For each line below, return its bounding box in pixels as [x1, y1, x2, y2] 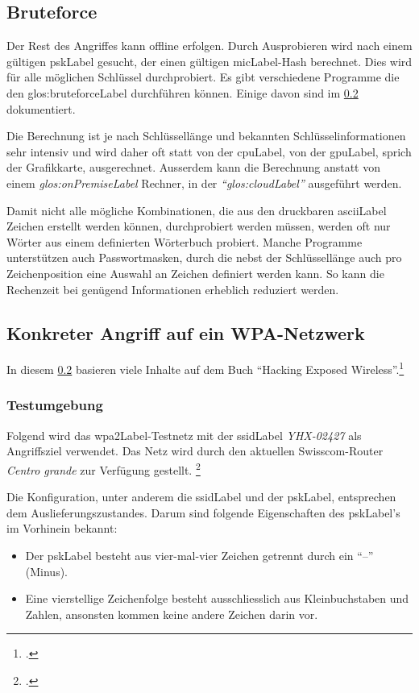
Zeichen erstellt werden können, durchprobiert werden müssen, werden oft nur [6, 218, 391, 234]
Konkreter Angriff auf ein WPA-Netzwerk [6, 320, 365, 345]
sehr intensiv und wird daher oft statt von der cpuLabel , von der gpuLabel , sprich [6, 143, 412, 160]
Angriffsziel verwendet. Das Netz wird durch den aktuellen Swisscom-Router [6, 442, 384, 459]
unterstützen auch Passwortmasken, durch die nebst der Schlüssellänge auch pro [6, 249, 402, 266]
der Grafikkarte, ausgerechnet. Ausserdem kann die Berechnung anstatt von [6, 159, 381, 176]
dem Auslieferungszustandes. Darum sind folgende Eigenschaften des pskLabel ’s [6, 504, 400, 521]
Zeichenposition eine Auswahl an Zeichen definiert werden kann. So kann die [6, 264, 384, 281]
